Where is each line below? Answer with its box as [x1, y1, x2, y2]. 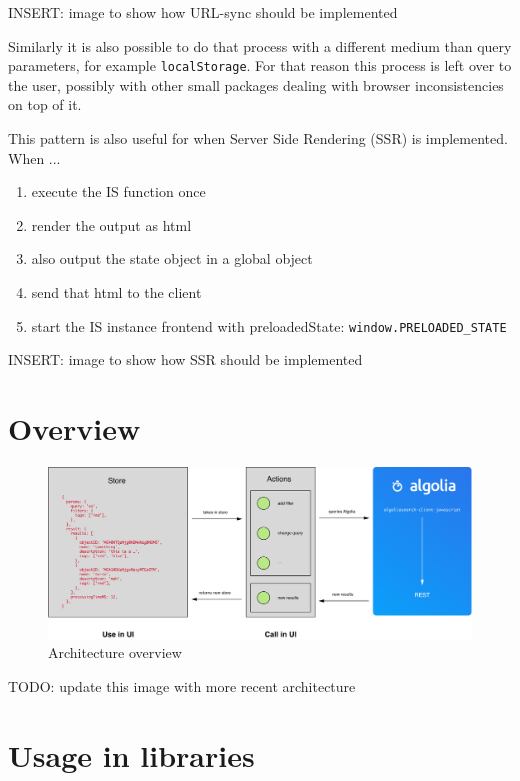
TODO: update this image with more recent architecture [8, 675, 356, 696]
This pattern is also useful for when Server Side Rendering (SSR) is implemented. [8, 128, 508, 149]
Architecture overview [48, 642, 182, 663]
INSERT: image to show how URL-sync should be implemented [8, 2, 398, 22]
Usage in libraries [8, 734, 255, 775]
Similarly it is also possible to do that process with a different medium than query [8, 35, 512, 56]
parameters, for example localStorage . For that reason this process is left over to [8, 55, 512, 76]
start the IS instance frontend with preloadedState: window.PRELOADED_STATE [31, 315, 507, 336]
